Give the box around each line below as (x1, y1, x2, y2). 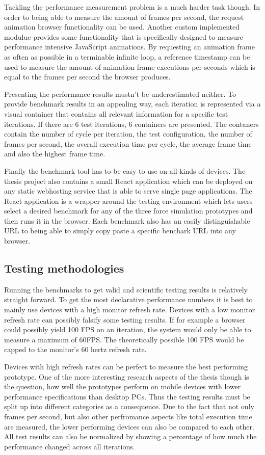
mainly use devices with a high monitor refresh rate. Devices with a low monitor (4, 304, 255, 315)
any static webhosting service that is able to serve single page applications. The (4, 185, 252, 196)
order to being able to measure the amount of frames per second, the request (4, 11, 244, 22)
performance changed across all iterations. (4, 441, 135, 451)
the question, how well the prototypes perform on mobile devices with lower (4, 381, 241, 392)
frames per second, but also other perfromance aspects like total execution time (4, 411, 252, 421)
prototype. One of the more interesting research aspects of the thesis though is (4, 371, 249, 382)
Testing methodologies (4, 260, 124, 276)
